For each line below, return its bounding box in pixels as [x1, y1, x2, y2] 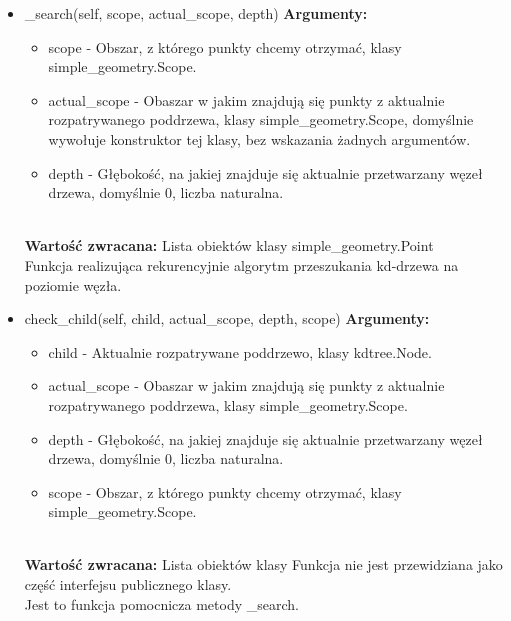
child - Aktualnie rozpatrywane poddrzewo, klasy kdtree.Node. [48, 341, 432, 362]
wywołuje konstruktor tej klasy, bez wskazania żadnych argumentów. [48, 128, 471, 149]
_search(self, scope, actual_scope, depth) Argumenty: [24, 3, 368, 23]
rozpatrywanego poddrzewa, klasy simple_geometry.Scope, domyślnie [48, 109, 474, 130]
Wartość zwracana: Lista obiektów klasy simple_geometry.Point [24, 235, 434, 256]
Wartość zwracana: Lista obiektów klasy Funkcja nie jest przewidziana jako [24, 554, 503, 575]
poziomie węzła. [24, 274, 122, 295]
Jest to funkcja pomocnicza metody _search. [24, 593, 299, 614]
